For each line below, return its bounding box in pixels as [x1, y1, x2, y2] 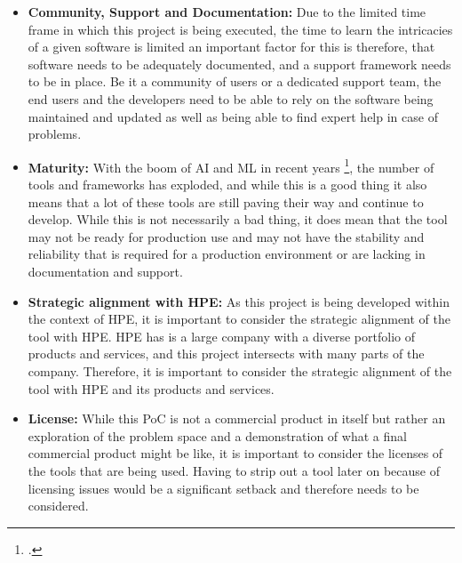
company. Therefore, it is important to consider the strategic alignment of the [28, 361, 452, 380]
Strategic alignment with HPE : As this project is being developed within [28, 292, 450, 310]
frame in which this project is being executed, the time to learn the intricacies [28, 20, 453, 38]
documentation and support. [28, 261, 183, 280]
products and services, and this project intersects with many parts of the [28, 344, 425, 363]
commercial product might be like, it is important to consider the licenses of [28, 444, 443, 462]
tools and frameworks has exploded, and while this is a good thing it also [28, 175, 427, 193]
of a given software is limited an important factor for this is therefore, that [28, 37, 435, 56]
